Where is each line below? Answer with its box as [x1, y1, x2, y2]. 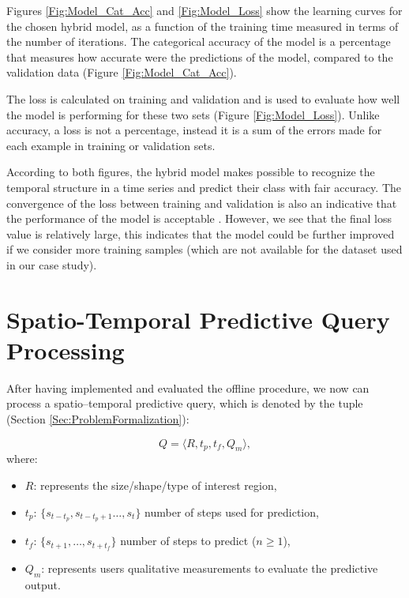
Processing [6, 333, 125, 366]
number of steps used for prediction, [144, 503, 319, 520]
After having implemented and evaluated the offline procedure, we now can [6, 379, 370, 396]
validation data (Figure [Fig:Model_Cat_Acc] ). [6, 64, 237, 81]
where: [6, 450, 38, 467]
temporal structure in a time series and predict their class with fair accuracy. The [6, 179, 402, 195]
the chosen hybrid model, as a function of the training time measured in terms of [6, 17, 399, 34]
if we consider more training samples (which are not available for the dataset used [6, 241, 403, 258]
